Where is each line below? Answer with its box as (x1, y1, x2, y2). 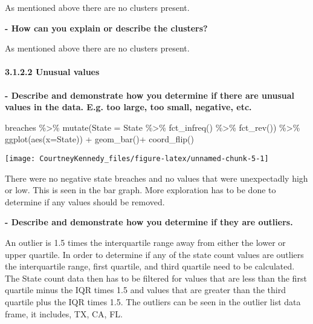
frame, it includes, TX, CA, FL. (5, 307, 123, 320)
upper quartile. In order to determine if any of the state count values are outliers (5, 248, 304, 260)
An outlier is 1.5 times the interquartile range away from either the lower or (5, 236, 286, 248)
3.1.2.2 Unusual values (5, 65, 100, 78)
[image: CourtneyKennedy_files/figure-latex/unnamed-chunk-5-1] (5, 154, 269, 163)
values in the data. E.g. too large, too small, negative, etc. (5, 101, 252, 113)
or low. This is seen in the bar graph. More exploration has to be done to (5, 183, 276, 196)
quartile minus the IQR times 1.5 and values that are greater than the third (5, 283, 286, 296)
